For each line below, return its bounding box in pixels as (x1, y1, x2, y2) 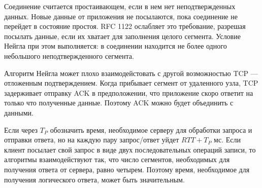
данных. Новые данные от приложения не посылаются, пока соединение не (4, 11, 238, 21)
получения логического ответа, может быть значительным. (4, 174, 185, 184)
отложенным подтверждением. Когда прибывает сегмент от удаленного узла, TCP (4, 78, 258, 88)
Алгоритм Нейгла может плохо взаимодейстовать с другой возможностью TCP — (4, 67, 258, 78)
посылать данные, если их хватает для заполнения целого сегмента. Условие (4, 30, 241, 41)
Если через (4, 124, 38, 135)
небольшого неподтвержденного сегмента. (4, 50, 134, 61)
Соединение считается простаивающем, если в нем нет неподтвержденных (4, 1, 236, 11)
